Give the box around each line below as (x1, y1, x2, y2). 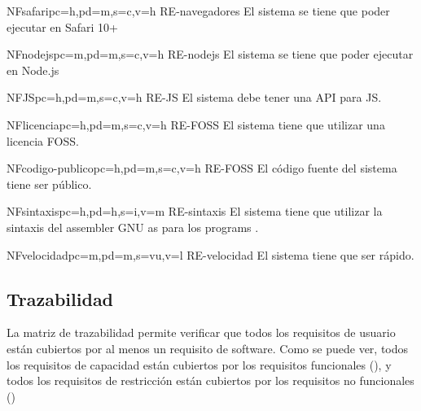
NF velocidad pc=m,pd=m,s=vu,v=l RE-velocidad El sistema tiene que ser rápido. (7, 246, 414, 263)
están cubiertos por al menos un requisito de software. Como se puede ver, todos (7, 339, 409, 356)
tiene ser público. (7, 175, 92, 192)
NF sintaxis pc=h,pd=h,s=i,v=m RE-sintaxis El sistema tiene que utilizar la (7, 203, 383, 220)
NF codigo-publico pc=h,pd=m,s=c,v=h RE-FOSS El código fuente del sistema (7, 160, 397, 177)
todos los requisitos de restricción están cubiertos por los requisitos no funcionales (7, 372, 414, 389)
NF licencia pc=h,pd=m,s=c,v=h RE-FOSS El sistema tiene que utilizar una (7, 116, 385, 133)
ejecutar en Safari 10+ (7, 18, 118, 35)
